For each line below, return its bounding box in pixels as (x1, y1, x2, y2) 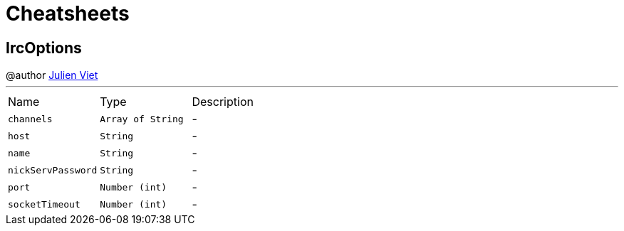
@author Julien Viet (6, 69, 98, 82)
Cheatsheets (6, 1, 130, 26)
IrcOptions (6, 38, 82, 57)
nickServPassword (8, 164, 98, 176)
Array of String (100, 113, 184, 124)
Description (192, 95, 254, 109)
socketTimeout (8, 198, 80, 210)
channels (8, 113, 53, 124)
